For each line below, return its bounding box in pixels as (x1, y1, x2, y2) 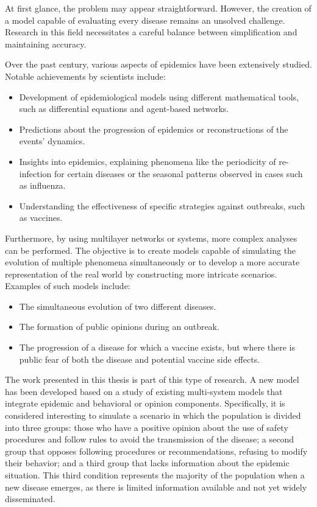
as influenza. (19, 179, 66, 192)
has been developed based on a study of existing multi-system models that (5, 385, 283, 397)
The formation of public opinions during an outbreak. (19, 320, 219, 333)
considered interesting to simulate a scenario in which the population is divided (5, 409, 301, 422)
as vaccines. (19, 211, 63, 224)
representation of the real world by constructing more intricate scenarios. (5, 267, 277, 280)
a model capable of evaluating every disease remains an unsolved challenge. (5, 13, 285, 26)
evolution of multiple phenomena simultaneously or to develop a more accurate (5, 256, 300, 268)
